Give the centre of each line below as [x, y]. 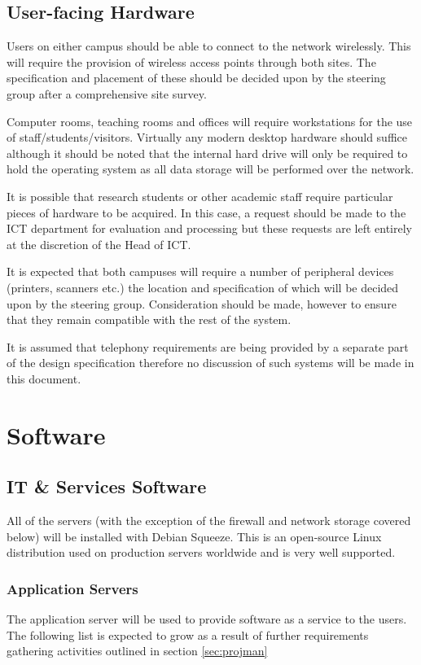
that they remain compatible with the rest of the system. [149, 319]
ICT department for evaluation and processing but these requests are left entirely [209, 228]
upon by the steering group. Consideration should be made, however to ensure [202, 303]
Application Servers [72, 588]
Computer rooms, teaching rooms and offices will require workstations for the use [210, 121]
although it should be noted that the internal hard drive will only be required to [207, 153]
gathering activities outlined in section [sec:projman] [137, 651]
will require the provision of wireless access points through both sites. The [191, 61]
